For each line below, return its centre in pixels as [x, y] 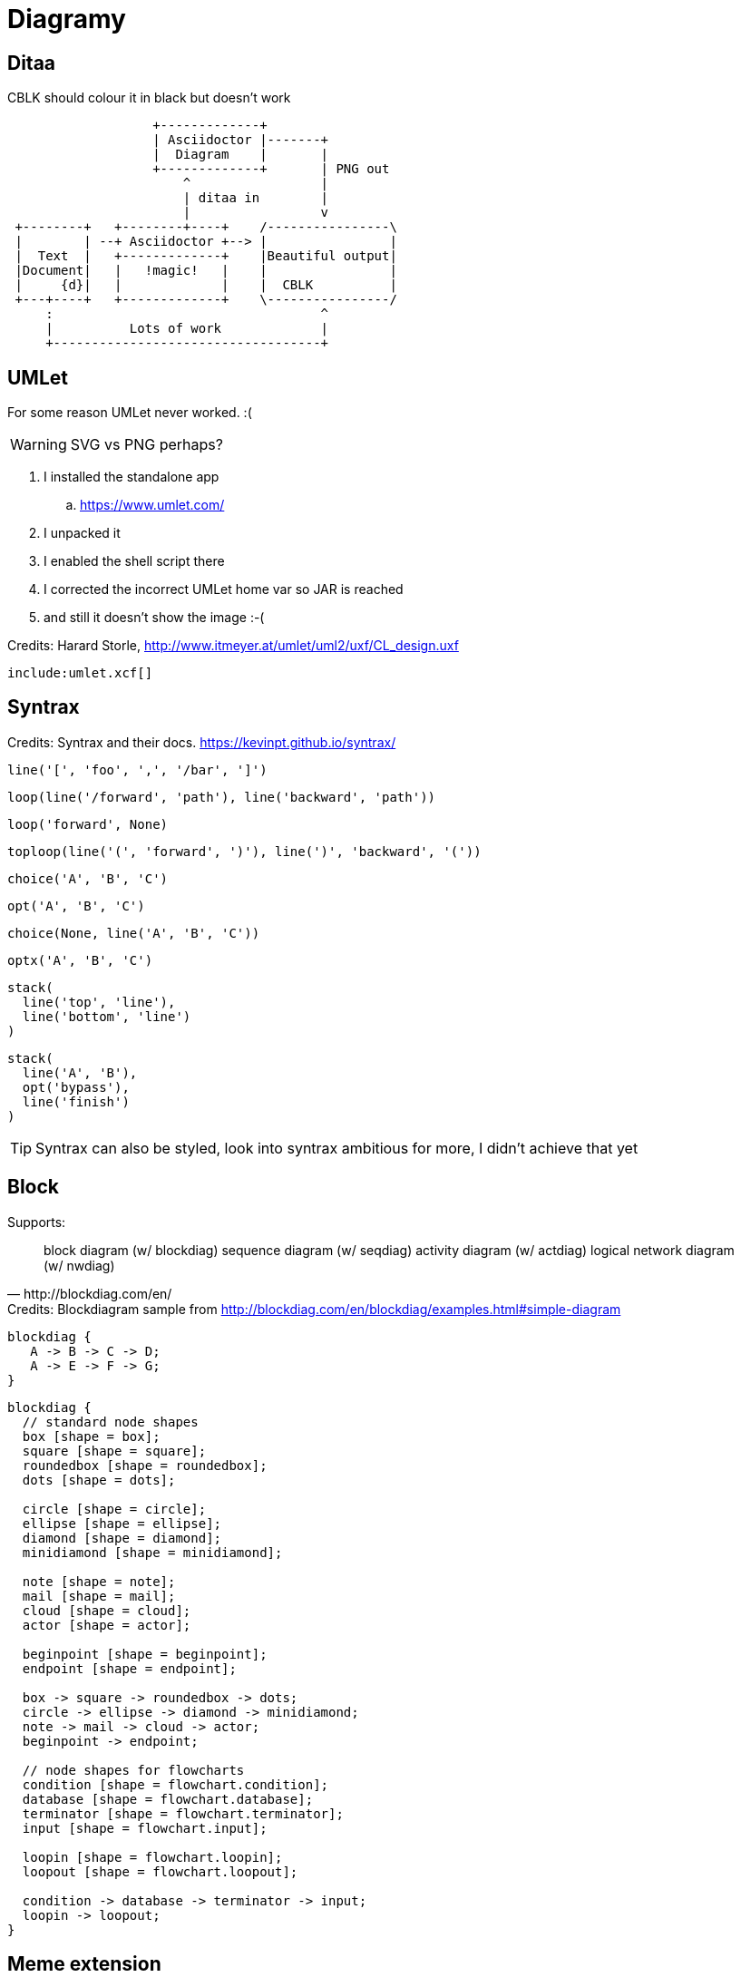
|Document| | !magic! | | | [206, 271]
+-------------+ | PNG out [271, 169]
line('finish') [76, 1101]
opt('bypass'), [76, 1087]
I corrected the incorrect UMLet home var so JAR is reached [224, 589]
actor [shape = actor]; [107, 1625]
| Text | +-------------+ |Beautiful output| [206, 256]
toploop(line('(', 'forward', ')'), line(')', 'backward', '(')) [244, 851]
